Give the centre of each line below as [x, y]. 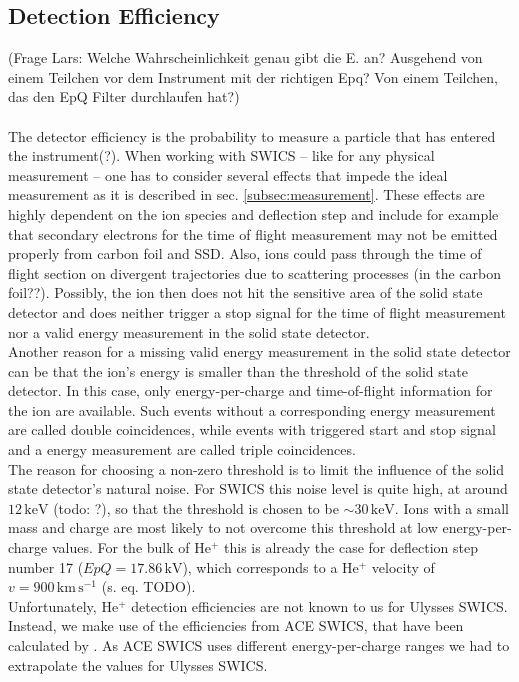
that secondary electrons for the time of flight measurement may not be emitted [253, 233]
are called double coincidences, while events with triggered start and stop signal [252, 429]
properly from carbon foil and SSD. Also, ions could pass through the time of [245, 253]
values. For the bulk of [120, 547]
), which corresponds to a [260, 566]
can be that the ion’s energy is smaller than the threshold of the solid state [238, 370]
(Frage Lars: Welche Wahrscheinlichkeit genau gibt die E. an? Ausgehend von [245, 57]
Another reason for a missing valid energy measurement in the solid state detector [259, 351]
